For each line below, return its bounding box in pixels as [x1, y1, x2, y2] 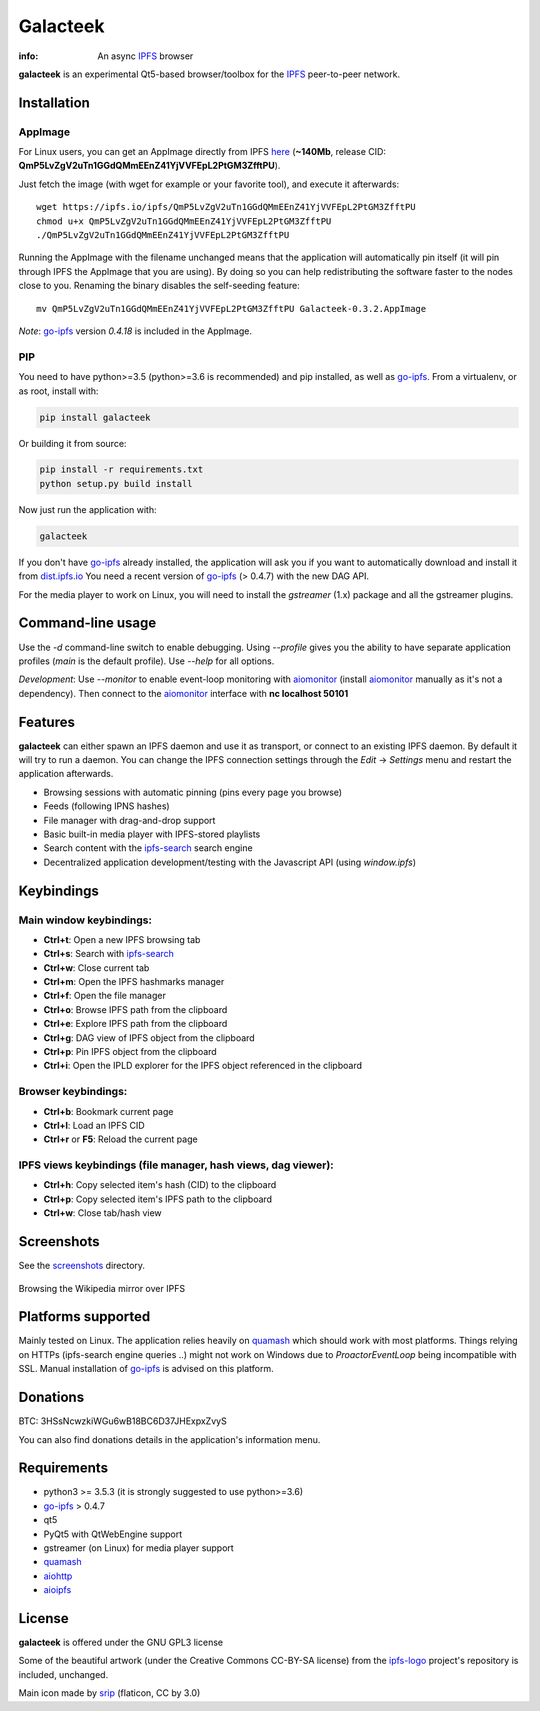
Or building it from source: [18, 437, 127, 449]
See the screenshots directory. [18, 1260, 145, 1272]
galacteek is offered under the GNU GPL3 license [18, 1636, 224, 1649]
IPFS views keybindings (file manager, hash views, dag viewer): [18, 1158, 334, 1172]
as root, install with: [18, 385, 99, 397]
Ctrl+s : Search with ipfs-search [43, 948, 175, 960]
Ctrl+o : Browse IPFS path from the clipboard [43, 1003, 228, 1015]
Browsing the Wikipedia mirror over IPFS [18, 1282, 185, 1294]
